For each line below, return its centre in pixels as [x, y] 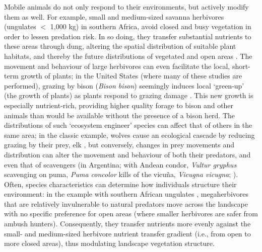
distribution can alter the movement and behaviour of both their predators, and [127, 154]
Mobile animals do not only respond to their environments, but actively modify [126, 7]
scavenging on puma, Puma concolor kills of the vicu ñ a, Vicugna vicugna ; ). [121, 174]
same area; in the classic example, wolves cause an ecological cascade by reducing [129, 135]
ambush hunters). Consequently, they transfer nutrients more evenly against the [127, 224]
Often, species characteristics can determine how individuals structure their [120, 184]
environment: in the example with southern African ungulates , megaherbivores [126, 194]
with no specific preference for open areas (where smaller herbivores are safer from [131, 214]
